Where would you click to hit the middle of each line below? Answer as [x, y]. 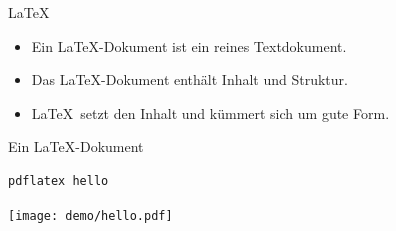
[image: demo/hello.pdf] [90, 215]
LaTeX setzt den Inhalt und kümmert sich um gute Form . [210, 112]
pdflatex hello [58, 180]
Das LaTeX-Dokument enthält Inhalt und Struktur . [189, 79]
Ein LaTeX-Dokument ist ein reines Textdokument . [189, 45]
